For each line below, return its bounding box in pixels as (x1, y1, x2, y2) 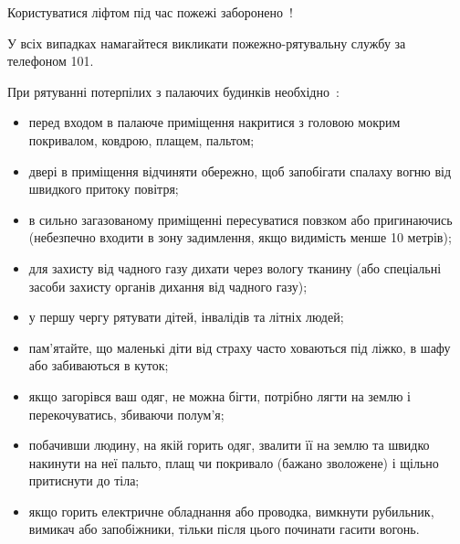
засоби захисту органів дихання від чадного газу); (28, 276, 308, 295)
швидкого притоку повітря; (28, 179, 179, 198)
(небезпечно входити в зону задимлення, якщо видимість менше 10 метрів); (28, 228, 452, 247)
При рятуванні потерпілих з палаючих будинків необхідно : (7, 81, 340, 101)
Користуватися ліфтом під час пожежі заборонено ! (7, 3, 293, 21)
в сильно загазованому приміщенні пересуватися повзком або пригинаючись (28, 209, 453, 229)
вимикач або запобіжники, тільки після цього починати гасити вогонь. (28, 519, 420, 539)
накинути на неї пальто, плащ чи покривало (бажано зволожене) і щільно (28, 453, 439, 472)
